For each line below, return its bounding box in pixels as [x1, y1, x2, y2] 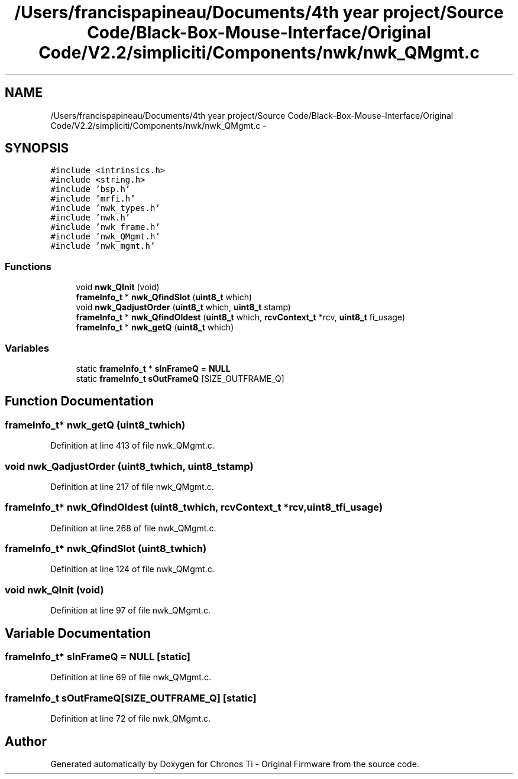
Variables [5, 342, 50, 354]
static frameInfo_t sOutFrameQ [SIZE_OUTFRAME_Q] [76, 373, 284, 384]
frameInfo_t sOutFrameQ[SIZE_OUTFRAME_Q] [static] [5, 692, 257, 704]
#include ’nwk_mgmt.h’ [50, 241, 156, 251]
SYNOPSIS [5, 141, 69, 156]
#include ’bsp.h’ [50, 184, 131, 194]
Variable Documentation [5, 625, 151, 641]
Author [5, 733, 47, 749]
